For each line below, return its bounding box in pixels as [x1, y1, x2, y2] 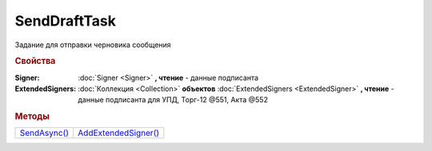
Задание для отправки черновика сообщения [14, 40, 171, 50]
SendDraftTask [14, 12, 116, 30]
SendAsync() [19, 128, 70, 139]
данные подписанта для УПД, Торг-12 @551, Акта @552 [78, 95, 268, 105]
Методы [14, 111, 50, 122]
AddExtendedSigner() [77, 128, 160, 139]
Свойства [14, 56, 56, 67]
